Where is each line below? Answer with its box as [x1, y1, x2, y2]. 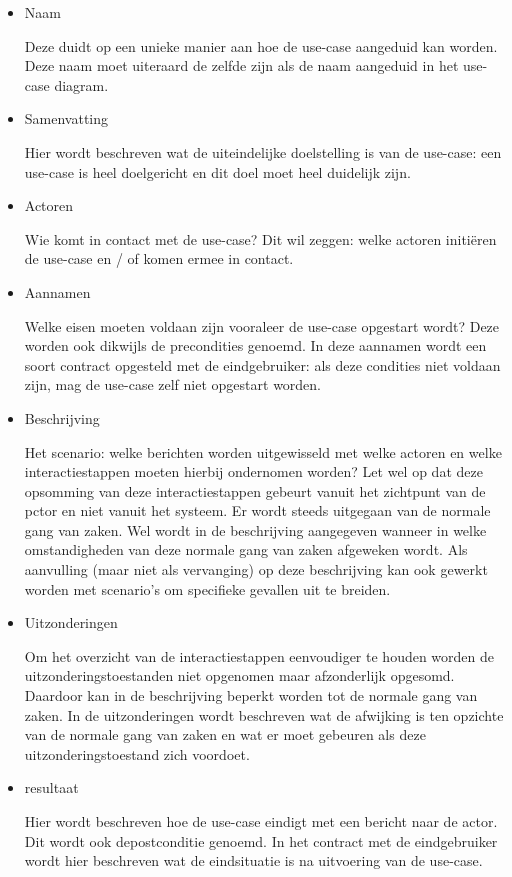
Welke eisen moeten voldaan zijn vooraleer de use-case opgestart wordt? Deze [24, 315, 500, 336]
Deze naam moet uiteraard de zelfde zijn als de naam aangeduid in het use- [24, 55, 488, 76]
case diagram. [24, 74, 109, 95]
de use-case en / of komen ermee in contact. [24, 248, 294, 269]
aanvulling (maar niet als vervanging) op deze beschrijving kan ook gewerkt [24, 559, 488, 580]
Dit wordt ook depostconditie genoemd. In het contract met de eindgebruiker [24, 830, 498, 851]
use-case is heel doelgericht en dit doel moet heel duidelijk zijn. [24, 161, 411, 182]
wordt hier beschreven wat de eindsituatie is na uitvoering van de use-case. [24, 850, 483, 871]
